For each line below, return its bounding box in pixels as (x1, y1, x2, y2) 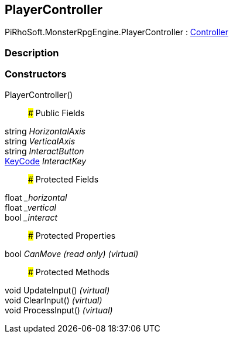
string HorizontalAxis (5, 126, 85, 136)
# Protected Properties (28, 230, 116, 241)
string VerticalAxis (5, 136, 76, 146)
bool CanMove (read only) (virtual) (5, 248, 139, 259)
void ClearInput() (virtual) (5, 295, 102, 305)
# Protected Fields (28, 174, 99, 184)
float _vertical (5, 202, 56, 212)
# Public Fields (28, 107, 85, 118)
